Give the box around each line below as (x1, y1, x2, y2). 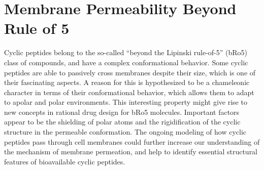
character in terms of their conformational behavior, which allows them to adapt (4, 87, 254, 97)
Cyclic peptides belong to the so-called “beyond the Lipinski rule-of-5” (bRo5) (4, 47, 247, 58)
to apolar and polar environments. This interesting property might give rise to (4, 97, 247, 107)
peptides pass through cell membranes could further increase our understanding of (4, 136, 260, 147)
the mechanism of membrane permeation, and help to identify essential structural (4, 146, 258, 157)
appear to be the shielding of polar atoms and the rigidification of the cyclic (4, 116, 241, 127)
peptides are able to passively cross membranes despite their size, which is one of (4, 67, 256, 77)
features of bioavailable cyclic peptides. (4, 156, 125, 166)
